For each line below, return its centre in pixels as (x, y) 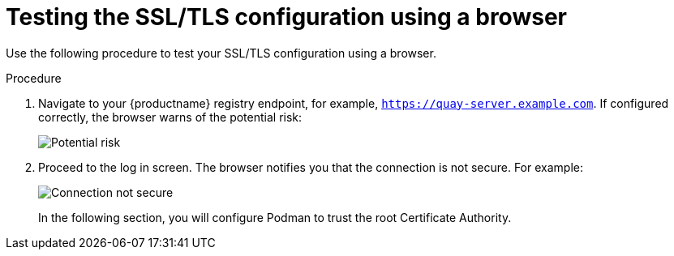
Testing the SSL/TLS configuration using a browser (286, 17)
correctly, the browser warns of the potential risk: (170, 117)
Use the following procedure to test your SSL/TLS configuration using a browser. (221, 53)
